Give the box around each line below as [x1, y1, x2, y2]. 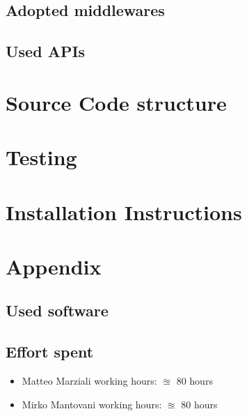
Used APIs [6, 40, 86, 62]
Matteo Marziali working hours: [22, 373, 157, 388]
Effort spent [6, 341, 94, 362]
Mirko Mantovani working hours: [22, 396, 162, 411]
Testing [6, 143, 77, 171]
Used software [6, 300, 109, 321]
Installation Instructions [6, 197, 242, 226]
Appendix [6, 252, 102, 280]
